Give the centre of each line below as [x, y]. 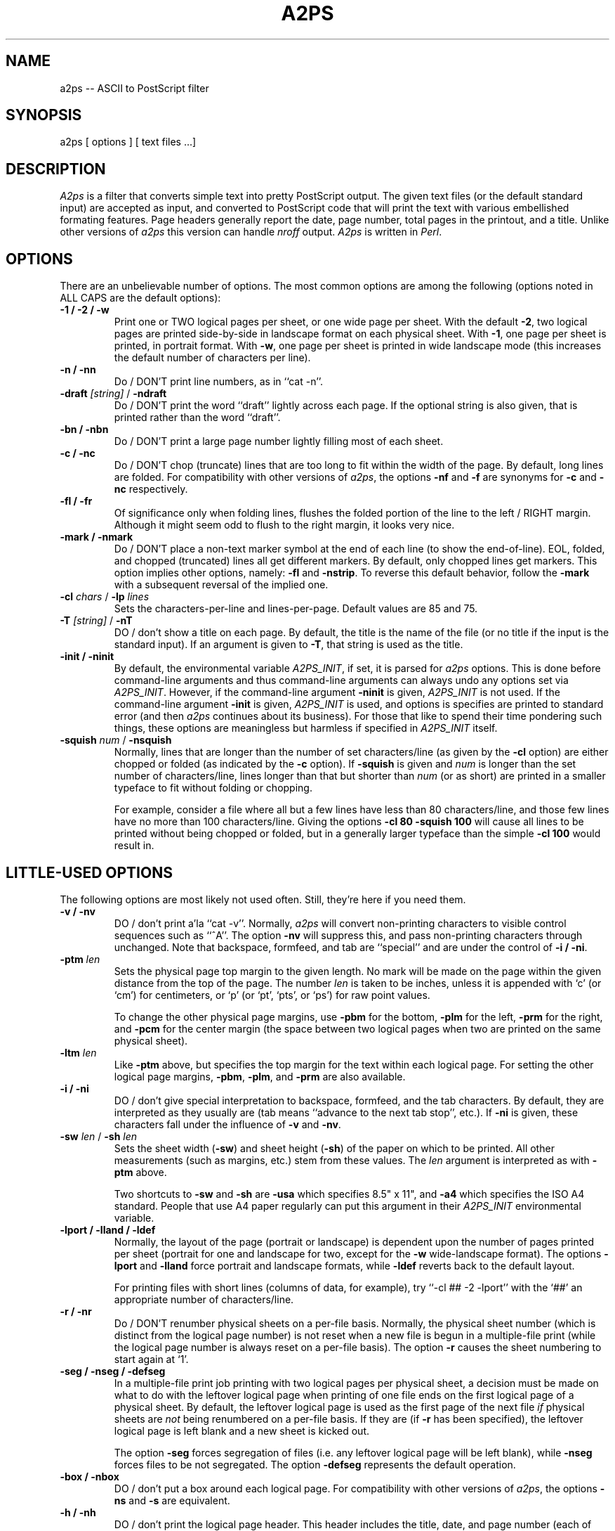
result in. [134, 846]
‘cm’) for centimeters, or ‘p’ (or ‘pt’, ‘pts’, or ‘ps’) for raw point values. [272, 995]
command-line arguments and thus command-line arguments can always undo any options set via [341, 680]
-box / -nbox [90, 1476]
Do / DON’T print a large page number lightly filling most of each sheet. [279, 441]
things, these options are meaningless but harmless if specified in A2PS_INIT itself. [306, 728]
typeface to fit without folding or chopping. [213, 788]
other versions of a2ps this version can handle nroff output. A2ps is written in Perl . [251, 232]
